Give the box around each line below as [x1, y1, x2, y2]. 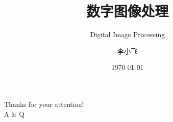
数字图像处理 [86, 1, 169, 21]
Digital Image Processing [90, 29, 165, 40]
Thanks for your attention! [4, 99, 84, 109]
